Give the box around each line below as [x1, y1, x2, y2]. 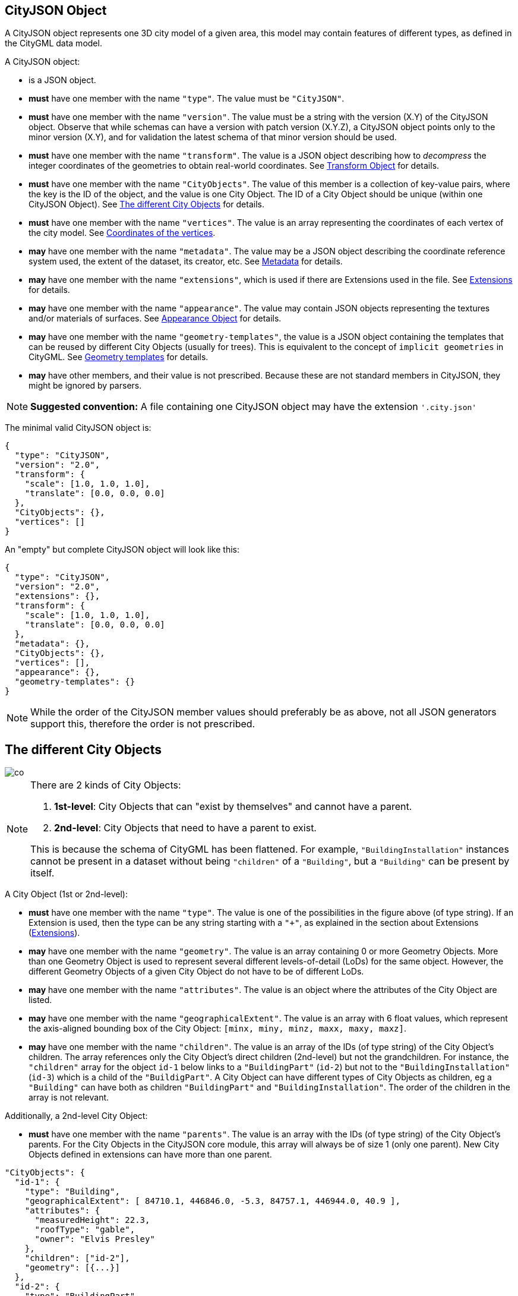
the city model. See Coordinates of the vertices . [29, 228, 216, 238]
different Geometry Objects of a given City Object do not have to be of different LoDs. [29, 966, 364, 977]
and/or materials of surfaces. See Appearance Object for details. [29, 313, 282, 324]
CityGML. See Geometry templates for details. [29, 352, 209, 362]
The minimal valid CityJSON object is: [5, 422, 151, 433]
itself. [30, 867, 55, 879]
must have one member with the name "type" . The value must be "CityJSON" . [29, 93, 345, 104]
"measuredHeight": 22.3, [34, 1215, 150, 1225]
